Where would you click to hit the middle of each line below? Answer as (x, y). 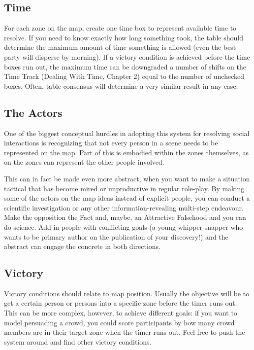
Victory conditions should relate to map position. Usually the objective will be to (127, 293)
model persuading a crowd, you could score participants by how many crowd (119, 322)
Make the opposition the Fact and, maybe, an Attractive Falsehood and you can (125, 217)
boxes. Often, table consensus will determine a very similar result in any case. (121, 86)
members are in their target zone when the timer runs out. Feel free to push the (125, 332)
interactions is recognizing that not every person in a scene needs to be (111, 143)
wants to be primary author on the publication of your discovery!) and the (116, 236)
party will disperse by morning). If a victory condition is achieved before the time (127, 56)
